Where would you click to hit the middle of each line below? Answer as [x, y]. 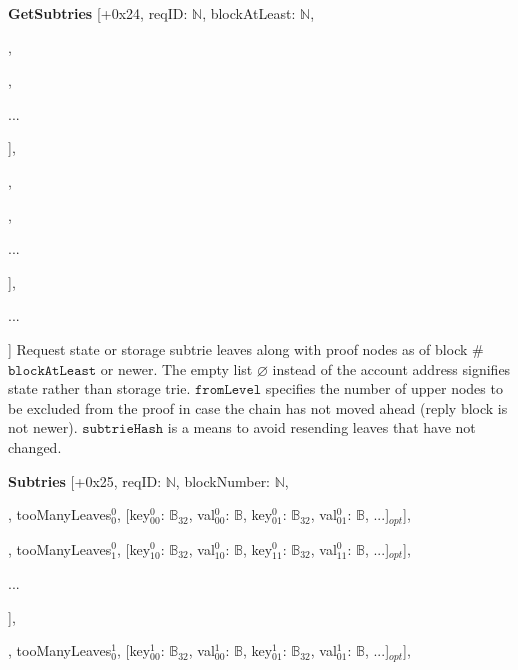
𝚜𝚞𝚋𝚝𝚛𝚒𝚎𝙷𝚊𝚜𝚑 [123, 429]
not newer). [43, 427]
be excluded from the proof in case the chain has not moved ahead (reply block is [258, 407]
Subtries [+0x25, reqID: [85, 480]
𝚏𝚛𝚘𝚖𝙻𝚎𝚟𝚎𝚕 [228, 390]
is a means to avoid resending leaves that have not [321, 427]
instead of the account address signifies [391, 368]
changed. [35, 446]
